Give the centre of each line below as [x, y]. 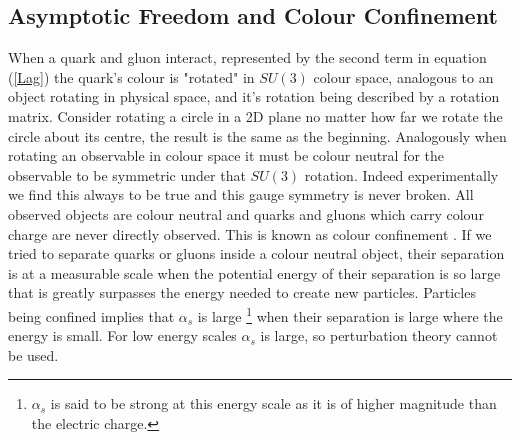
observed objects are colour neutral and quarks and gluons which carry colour [246, 213]
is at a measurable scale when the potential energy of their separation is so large [254, 272]
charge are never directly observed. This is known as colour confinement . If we [250, 233]
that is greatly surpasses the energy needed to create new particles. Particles [242, 292]
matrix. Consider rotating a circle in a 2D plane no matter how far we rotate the [255, 115]
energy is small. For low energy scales [122, 335]
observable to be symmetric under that [127, 174]
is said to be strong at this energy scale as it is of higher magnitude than [273, 403]
